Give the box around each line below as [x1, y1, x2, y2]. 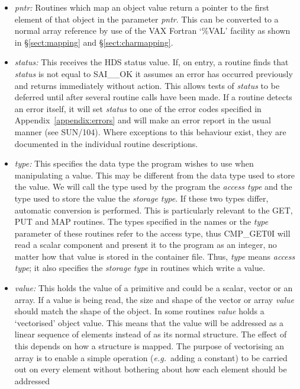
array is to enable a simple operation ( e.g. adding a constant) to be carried [14, 351, 288, 364]
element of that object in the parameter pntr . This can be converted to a [14, 12, 279, 25]
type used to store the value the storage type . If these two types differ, [14, 192, 269, 204]
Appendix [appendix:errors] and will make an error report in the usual [14, 114, 271, 126]
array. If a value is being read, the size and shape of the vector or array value [14, 293, 295, 305]
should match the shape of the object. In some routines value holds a [14, 305, 264, 317]
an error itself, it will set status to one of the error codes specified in [14, 102, 262, 114]
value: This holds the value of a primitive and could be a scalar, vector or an [14, 282, 293, 294]
